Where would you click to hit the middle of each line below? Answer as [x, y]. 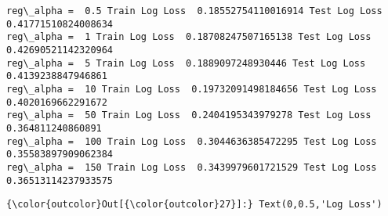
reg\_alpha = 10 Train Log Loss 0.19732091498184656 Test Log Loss [192, 89]
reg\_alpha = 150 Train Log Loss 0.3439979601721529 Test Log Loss [192, 167]
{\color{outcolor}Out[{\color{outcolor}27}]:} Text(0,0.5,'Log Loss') [194, 205]
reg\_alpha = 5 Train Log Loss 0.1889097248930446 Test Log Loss [186, 63]
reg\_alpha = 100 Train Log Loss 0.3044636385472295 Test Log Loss [192, 141]
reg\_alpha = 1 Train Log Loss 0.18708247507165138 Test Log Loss [189, 37]
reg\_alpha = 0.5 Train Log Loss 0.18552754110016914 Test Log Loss [194, 11]
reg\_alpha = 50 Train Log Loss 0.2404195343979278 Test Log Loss [189, 115]
